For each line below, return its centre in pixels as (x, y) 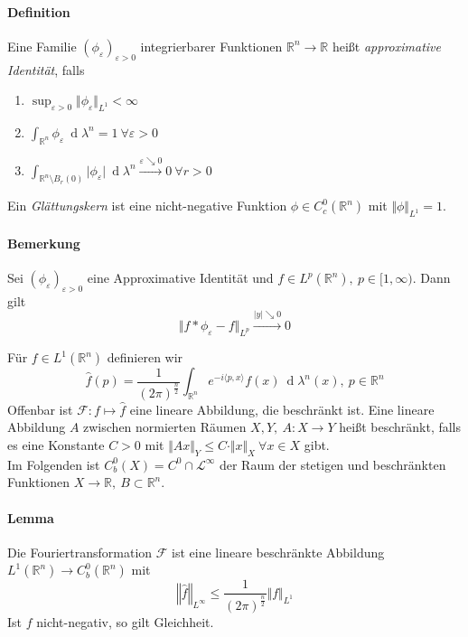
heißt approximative (386, 46)
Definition (39, 11)
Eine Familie (42, 46)
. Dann (431, 278)
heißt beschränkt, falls (400, 427)
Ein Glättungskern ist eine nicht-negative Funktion (147, 206)
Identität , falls (46, 69)
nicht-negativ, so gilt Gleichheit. (125, 621)
